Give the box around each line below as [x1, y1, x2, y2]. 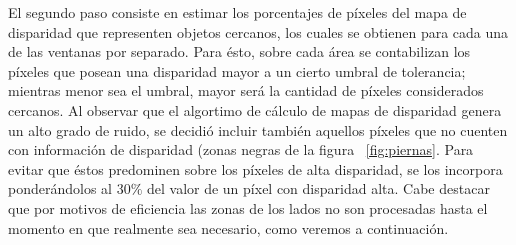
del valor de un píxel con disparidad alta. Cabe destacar [146, 178, 490, 199]
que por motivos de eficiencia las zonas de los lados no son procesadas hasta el [8, 197, 488, 218]
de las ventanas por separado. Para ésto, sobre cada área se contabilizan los [8, 41, 471, 62]
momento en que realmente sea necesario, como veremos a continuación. [8, 217, 449, 238]
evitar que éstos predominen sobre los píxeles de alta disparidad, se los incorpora [8, 158, 503, 179]
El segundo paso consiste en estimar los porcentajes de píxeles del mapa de [8, 2, 467, 22]
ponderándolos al [8, 178, 112, 199]
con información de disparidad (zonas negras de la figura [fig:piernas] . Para [8, 139, 474, 160]
